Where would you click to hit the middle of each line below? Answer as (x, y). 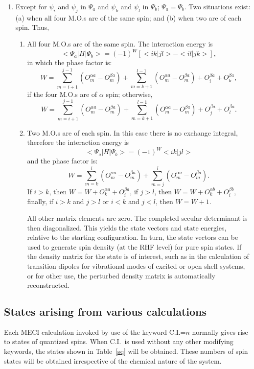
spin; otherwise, (129, 94)
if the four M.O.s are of (62, 94)
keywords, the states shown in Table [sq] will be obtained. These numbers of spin (126, 351)
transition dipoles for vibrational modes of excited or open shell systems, (136, 265)
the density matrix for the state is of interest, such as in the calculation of (138, 256)
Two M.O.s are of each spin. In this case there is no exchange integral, (132, 132)
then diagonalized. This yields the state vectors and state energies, (127, 227)
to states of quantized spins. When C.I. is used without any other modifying (119, 341)
